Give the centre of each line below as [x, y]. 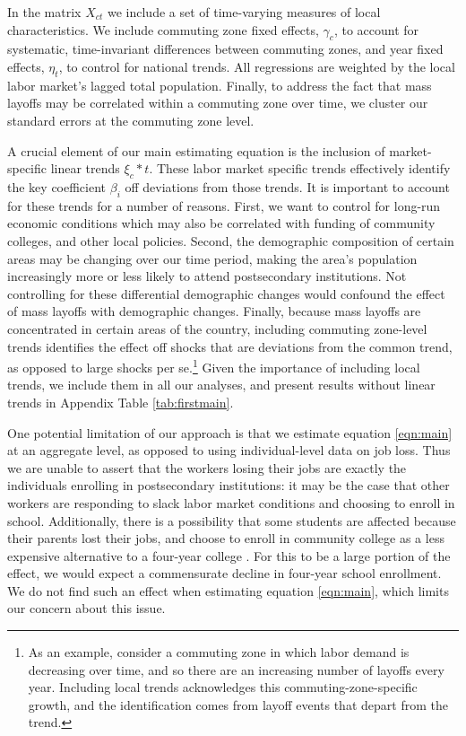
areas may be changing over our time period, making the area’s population [212, 258]
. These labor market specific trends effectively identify [300, 168]
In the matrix [44, 12]
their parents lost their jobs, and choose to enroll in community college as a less [226, 538]
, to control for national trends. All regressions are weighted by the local [257, 66]
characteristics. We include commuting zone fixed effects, [163, 29]
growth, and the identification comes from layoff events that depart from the [238, 704]
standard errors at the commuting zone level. [131, 120]
